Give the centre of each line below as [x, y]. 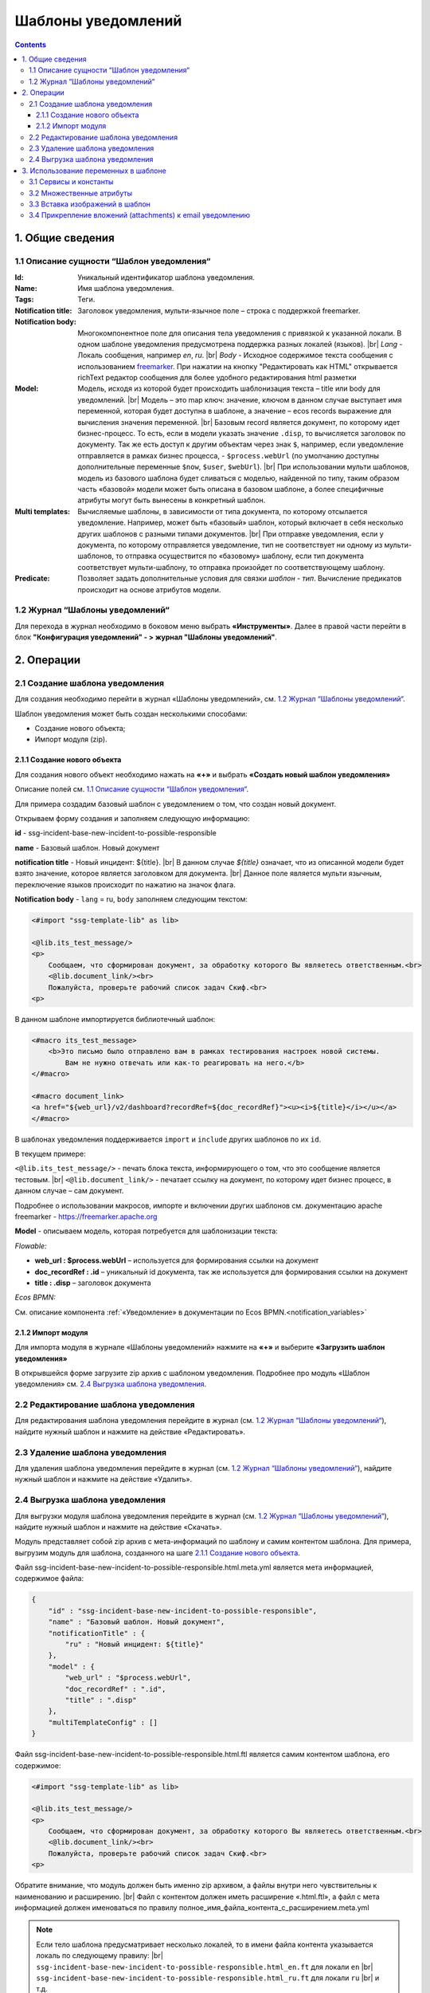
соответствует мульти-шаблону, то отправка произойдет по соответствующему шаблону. [231, 567]
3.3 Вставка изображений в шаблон [90, 204]
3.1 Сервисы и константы [71, 182]
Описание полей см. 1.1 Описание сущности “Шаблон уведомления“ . [132, 789]
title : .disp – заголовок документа [93, 1283]
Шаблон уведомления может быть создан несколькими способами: [131, 713]
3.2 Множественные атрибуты [81, 193]
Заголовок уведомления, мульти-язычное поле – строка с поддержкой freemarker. [219, 310]
